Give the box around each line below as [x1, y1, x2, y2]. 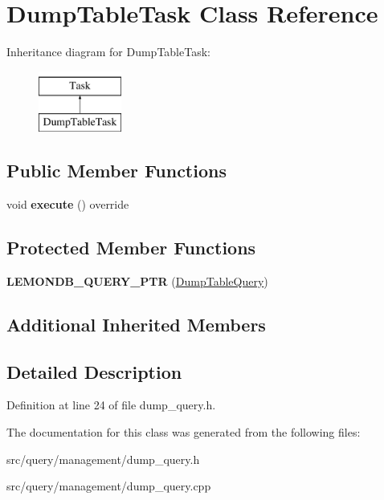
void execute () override [6, 196, 129, 213]
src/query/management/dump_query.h [6, 450, 200, 467]
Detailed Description [6, 359, 182, 384]
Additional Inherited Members [6, 311, 266, 336]
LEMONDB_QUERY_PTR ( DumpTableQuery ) [6, 272, 268, 289]
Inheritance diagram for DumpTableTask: [6, 43, 210, 60]
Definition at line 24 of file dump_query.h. [6, 396, 216, 413]
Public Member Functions [6, 158, 227, 183]
